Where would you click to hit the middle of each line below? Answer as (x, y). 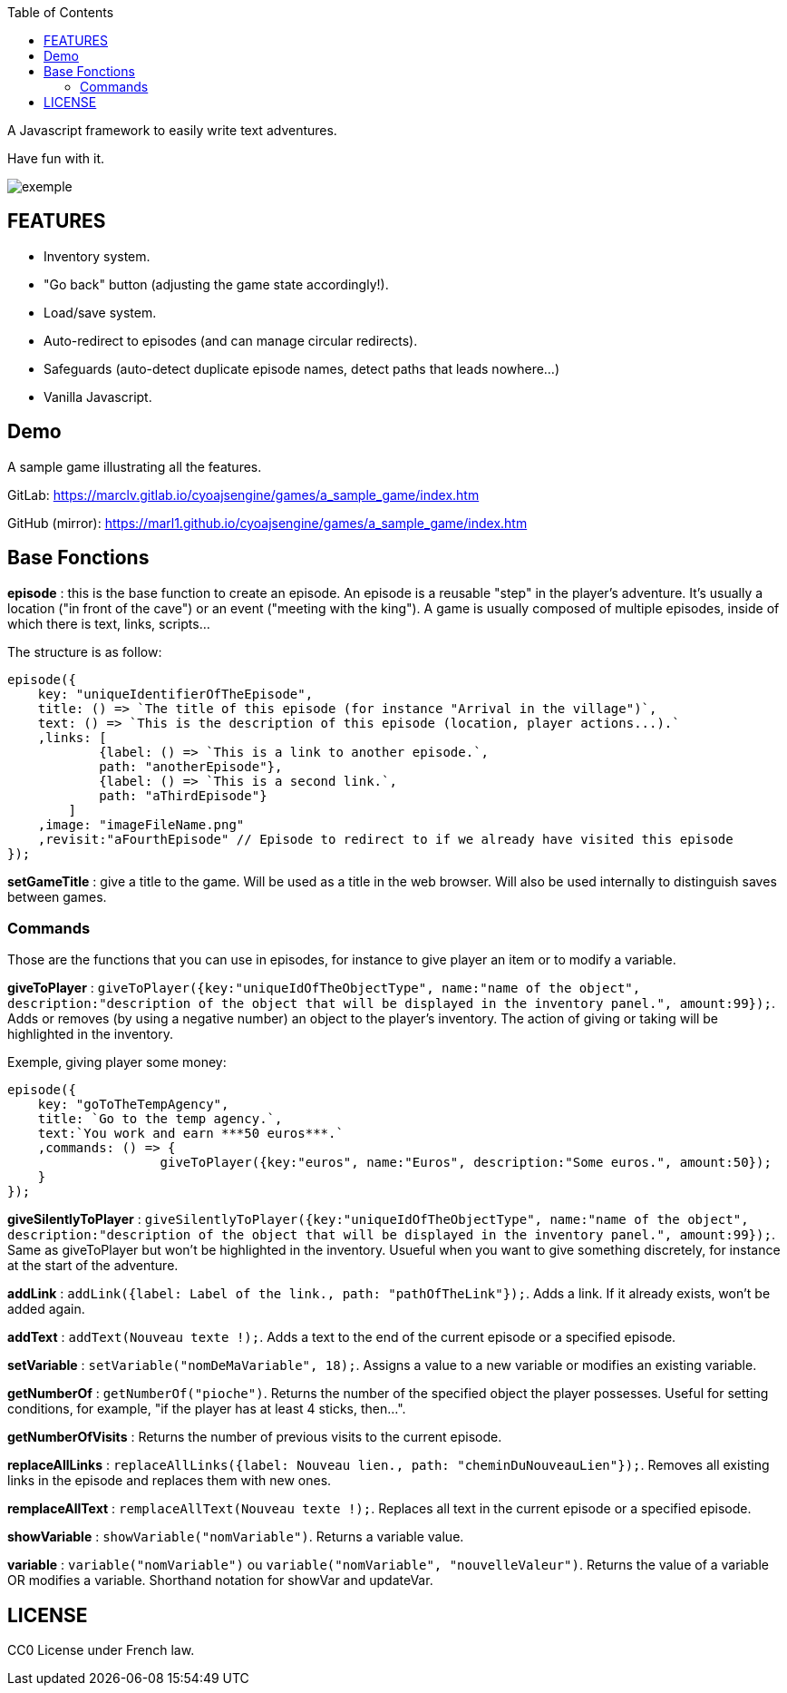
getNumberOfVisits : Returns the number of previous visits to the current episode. (255, 1437)
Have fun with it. (56, 158)
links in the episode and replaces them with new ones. (170, 1481)
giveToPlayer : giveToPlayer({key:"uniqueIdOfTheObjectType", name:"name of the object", (324, 988)
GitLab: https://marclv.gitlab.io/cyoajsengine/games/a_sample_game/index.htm (243, 494)
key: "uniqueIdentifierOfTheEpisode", (175, 694)
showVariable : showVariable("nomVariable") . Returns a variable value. (236, 1537)
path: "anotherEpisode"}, (191, 766)
